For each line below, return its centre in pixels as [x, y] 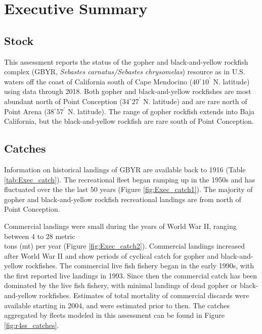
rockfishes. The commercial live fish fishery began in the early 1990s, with [140, 266]
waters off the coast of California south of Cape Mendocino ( [98, 81]
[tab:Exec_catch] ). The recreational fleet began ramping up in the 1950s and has [129, 179]
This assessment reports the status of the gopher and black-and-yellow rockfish [126, 61]
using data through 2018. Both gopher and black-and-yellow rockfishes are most [128, 91]
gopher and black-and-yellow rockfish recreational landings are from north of [123, 199]
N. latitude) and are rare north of [195, 101]
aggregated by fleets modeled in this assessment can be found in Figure [114, 315]
